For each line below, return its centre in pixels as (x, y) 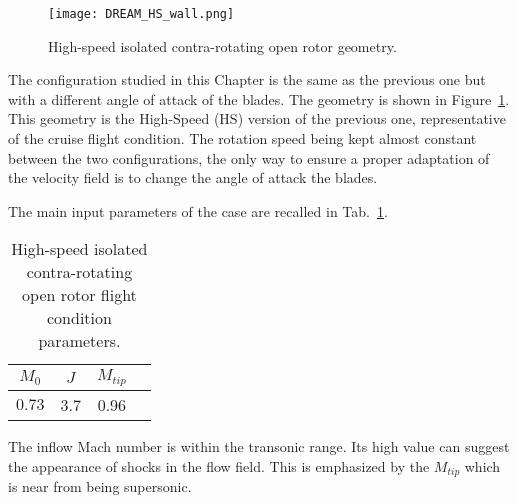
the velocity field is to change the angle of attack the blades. (193, 177)
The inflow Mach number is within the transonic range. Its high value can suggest (259, 446)
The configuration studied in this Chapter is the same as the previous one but (247, 79)
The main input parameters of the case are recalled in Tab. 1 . (198, 210)
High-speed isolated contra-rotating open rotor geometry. (222, 45)
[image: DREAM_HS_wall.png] (141, 14)
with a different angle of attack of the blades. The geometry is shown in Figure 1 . (259, 98)
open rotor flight (79, 295)
